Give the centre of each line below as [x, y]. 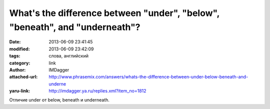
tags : [15, 56]
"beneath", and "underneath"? [75, 27]
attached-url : [23, 77]
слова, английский [68, 56]
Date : [15, 42]
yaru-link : [19, 91]
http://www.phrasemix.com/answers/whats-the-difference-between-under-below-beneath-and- [148, 77]
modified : [19, 49]
